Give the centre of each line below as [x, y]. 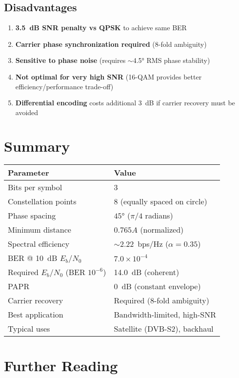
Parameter [29, 173]
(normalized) [162, 230]
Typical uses [29, 329]
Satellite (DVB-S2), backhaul [164, 329]
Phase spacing [32, 216]
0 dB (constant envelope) [157, 286]
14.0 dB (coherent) [147, 272]
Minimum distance [40, 230]
